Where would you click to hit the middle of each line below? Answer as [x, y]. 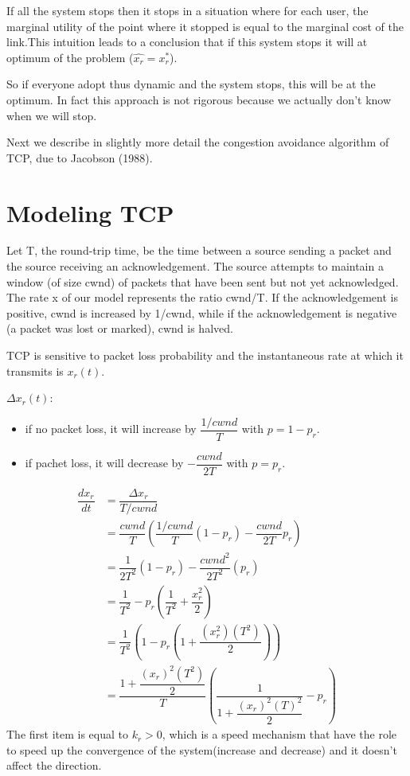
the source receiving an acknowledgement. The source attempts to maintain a [195, 266]
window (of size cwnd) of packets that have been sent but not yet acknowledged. [203, 281]
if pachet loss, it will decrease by [104, 463]
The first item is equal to [68, 734]
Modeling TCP [90, 212]
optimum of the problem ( [70, 57]
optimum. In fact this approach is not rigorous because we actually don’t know [199, 99]
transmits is [35, 370]
